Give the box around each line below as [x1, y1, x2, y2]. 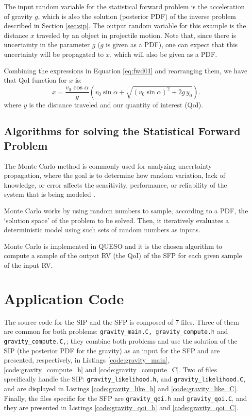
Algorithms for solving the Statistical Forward [4, 123, 241, 139]
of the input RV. [4, 260, 53, 270]
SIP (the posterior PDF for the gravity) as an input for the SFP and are [4, 345, 220, 355]
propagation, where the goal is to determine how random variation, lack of [4, 170, 225, 180]
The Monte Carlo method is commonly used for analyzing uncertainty [4, 160, 212, 171]
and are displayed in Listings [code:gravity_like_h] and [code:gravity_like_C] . [4, 383, 238, 393]
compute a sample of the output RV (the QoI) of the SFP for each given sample [4, 250, 242, 260]
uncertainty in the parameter [4, 39, 90, 50]
